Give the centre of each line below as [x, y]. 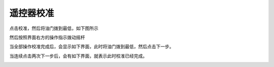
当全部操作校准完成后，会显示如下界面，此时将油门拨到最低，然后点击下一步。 [92, 47]
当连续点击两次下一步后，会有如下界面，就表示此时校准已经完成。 [78, 56]
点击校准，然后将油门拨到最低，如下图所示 [54, 28]
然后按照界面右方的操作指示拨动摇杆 [47, 37]
